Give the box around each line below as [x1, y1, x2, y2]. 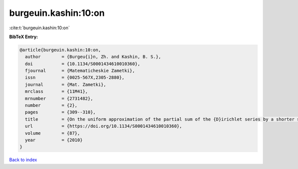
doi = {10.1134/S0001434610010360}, [25, 61, 141, 66]
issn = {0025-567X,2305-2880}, [25, 75, 125, 80]
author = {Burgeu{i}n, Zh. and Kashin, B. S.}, [25, 54, 161, 59]
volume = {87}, [25, 130, 80, 136]
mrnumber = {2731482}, [25, 96, 93, 101]
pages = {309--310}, [25, 110, 96, 115]
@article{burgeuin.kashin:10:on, [19, 47, 101, 53]
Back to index [9, 157, 37, 163]
